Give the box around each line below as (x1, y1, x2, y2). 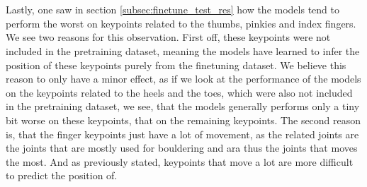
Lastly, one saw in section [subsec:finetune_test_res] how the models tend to (6, 2, 339, 17)
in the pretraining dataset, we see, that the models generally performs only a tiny (6, 99, 360, 114)
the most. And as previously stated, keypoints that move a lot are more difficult (6, 154, 354, 169)
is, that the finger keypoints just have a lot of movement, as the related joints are (6, 126, 359, 141)
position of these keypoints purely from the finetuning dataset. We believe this (6, 57, 346, 72)
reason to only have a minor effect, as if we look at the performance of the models (6, 71, 361, 86)
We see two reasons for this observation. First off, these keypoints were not (6, 30, 331, 44)
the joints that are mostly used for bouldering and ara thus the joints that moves (6, 140, 358, 155)
